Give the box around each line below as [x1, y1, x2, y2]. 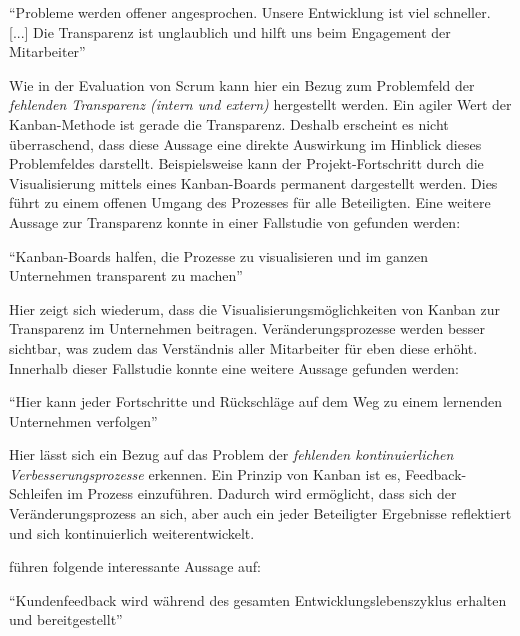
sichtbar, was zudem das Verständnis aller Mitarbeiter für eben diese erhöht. [9, 337, 478, 358]
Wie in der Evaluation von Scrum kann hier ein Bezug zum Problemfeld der [9, 74, 475, 95]
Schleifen [9, 483, 63, 504]
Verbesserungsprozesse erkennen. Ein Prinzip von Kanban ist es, [9, 463, 401, 484]
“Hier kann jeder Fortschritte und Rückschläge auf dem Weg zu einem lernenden [9, 391, 503, 412]
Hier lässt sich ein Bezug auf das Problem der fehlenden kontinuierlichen [9, 444, 454, 465]
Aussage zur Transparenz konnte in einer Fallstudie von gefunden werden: [9, 211, 461, 232]
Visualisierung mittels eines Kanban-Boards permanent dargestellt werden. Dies [9, 172, 498, 193]
